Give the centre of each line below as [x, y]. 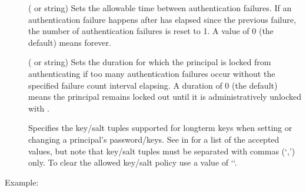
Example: [22, 182]
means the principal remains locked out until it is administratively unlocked [165, 97]
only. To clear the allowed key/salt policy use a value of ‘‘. [133, 162]
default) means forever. [70, 42]
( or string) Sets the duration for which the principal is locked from [150, 62]
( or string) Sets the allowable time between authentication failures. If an [160, 8]
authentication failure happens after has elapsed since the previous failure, [162, 19]
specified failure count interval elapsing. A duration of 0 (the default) [153, 85]
